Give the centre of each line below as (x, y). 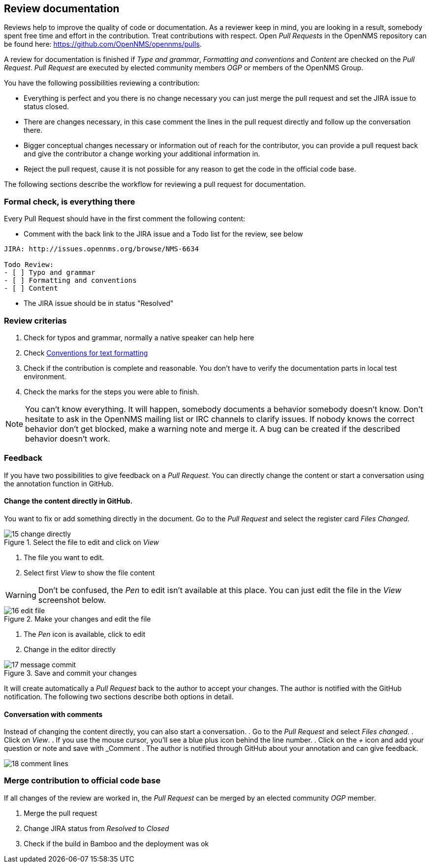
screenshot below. (72, 600)
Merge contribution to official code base (82, 781)
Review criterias (35, 320)
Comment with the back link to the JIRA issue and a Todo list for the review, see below (163, 234)
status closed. (46, 107)
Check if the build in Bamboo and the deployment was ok (116, 843)
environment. (45, 376)
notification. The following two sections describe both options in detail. (119, 696)
